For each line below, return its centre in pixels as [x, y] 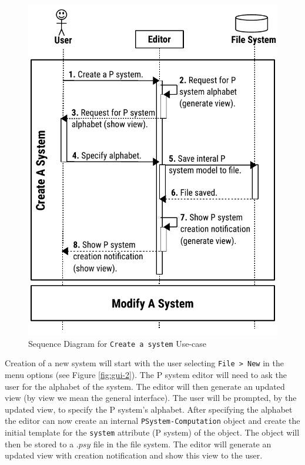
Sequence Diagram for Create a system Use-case [118, 343]
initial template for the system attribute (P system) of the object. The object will [152, 432]
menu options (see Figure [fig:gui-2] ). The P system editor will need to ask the [146, 374]
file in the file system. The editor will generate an [182, 444]
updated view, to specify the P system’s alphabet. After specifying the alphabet [149, 409]
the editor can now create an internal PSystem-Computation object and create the [152, 421]
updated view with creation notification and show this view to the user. [134, 455]
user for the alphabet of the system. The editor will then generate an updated [145, 386]
